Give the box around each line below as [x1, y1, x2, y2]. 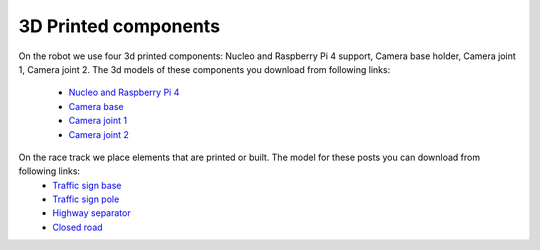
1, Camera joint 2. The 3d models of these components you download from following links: [18, 63, 391, 75]
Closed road [52, 221, 104, 233]
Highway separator [52, 207, 131, 219]
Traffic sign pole [52, 193, 120, 205]
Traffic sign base [52, 179, 122, 191]
